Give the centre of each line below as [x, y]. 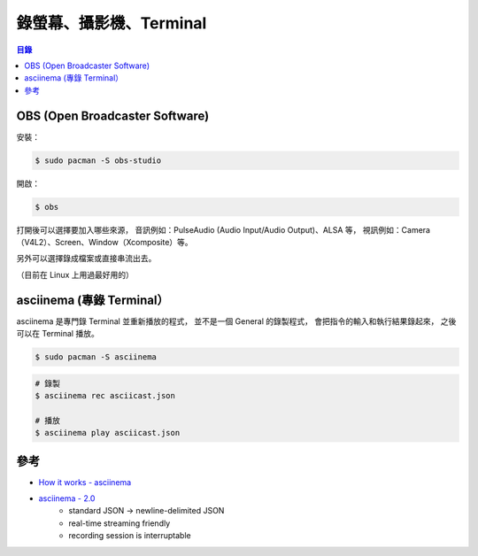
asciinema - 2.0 [67, 498]
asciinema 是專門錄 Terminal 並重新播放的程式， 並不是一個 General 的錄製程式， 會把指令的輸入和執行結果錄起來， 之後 [236, 321]
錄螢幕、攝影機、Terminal [112, 23]
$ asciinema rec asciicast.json [105, 395]
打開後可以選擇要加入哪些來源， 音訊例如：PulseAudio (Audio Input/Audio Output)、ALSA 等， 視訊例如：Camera [224, 229]
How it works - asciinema [85, 482]
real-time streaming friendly [119, 523]
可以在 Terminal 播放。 [58, 334]
